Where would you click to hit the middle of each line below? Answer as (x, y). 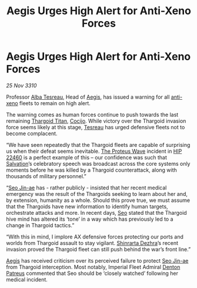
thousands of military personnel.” (46, 176)
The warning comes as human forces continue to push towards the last (92, 114)
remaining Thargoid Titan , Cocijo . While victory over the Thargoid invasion (96, 121)
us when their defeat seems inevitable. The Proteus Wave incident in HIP (94, 151)
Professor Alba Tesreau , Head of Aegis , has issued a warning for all (88, 97)
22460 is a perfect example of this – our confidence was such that (87, 157)
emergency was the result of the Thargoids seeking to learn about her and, (97, 194)
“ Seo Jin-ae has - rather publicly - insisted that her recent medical (86, 188)
